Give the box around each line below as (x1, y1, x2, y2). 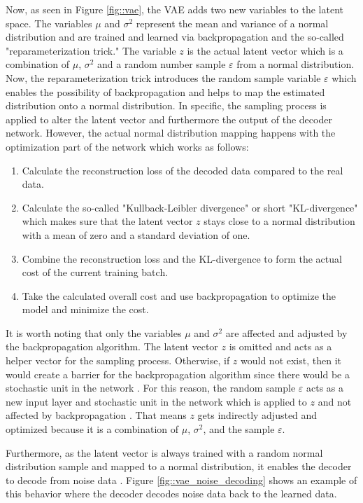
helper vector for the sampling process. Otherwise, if (6, 353, 230, 368)
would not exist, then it (241, 353, 341, 368)
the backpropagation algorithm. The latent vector (6, 339, 218, 354)
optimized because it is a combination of (6, 422, 179, 436)
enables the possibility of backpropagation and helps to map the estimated (6, 84, 325, 99)
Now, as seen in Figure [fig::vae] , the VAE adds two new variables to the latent (6, 2, 343, 16)
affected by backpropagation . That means (6, 408, 187, 422)
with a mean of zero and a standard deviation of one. (22, 227, 250, 242)
